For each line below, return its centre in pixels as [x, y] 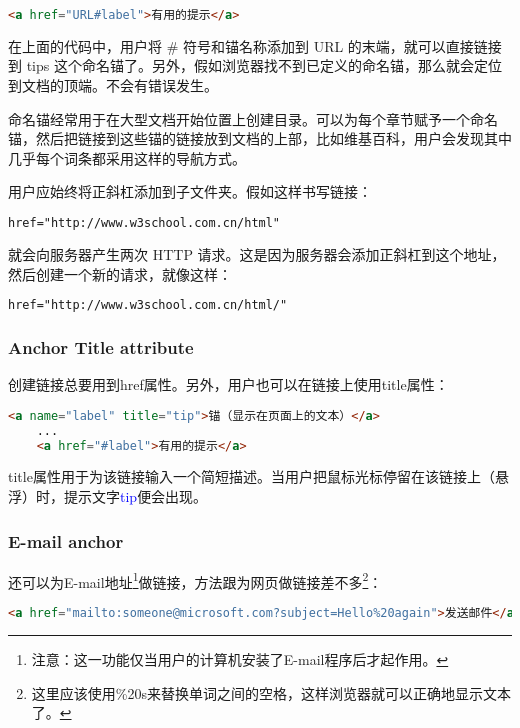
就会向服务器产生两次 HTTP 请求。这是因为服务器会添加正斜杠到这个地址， [257, 253]
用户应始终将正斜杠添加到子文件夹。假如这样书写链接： [190, 191]
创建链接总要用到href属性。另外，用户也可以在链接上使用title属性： [228, 384]
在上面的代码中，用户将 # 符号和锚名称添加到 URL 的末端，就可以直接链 [248, 45]
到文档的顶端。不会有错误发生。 [113, 85]
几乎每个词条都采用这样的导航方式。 [127, 157]
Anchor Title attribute [101, 346]
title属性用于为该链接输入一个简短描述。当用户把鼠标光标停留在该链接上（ [251, 476]
